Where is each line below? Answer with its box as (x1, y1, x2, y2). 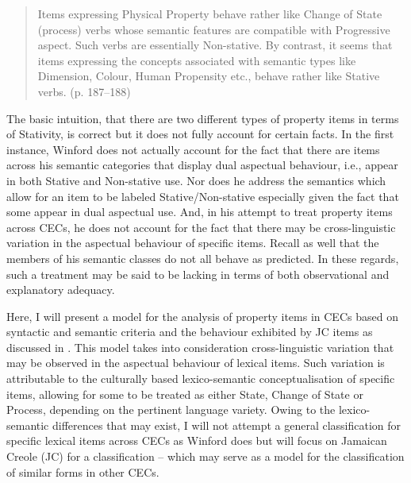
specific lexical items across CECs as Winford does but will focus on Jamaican (6, 432, 387, 449)
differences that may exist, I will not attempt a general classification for (52, 416, 401, 433)
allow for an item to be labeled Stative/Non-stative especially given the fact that (6, 187, 399, 204)
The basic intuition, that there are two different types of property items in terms (6, 110, 399, 126)
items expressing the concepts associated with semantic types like (37, 52, 356, 68)
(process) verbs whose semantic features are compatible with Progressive (37, 21, 390, 37)
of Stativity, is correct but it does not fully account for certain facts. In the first (6, 126, 394, 142)
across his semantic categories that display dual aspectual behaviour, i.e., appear (6, 156, 398, 173)
